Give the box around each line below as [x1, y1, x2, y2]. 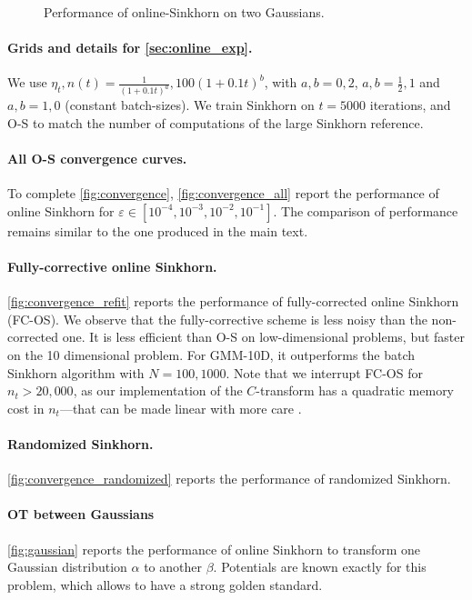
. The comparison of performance [273, 201, 458, 220]
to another [144, 557, 202, 576]
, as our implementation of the [73, 381, 243, 400]
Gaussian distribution [7, 557, 127, 576]
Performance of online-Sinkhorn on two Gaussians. [44, 3, 325, 21]
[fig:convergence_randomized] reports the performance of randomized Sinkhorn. [7, 469, 451, 488]
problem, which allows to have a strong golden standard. [7, 575, 323, 594]
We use [7, 73, 47, 92]
